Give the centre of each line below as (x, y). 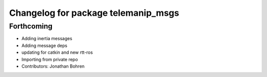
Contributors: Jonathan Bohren (53, 66)
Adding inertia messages (47, 38)
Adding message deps (44, 45)
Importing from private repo (50, 59)
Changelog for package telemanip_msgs (94, 13)
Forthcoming (31, 26)
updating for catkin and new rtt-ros (57, 52)
